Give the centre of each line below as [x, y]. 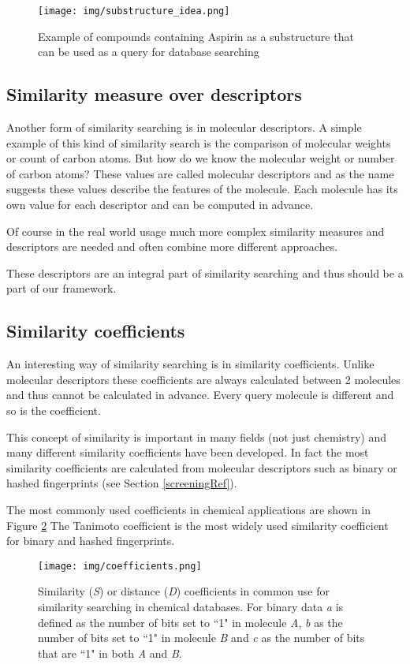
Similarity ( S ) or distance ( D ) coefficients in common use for [184, 591]
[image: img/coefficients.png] [120, 566]
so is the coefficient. [54, 410]
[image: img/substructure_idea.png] [134, 11]
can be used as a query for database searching [149, 52]
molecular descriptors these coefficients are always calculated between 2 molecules [203, 379]
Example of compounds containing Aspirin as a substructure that [196, 36]
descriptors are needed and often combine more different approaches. [172, 246]
